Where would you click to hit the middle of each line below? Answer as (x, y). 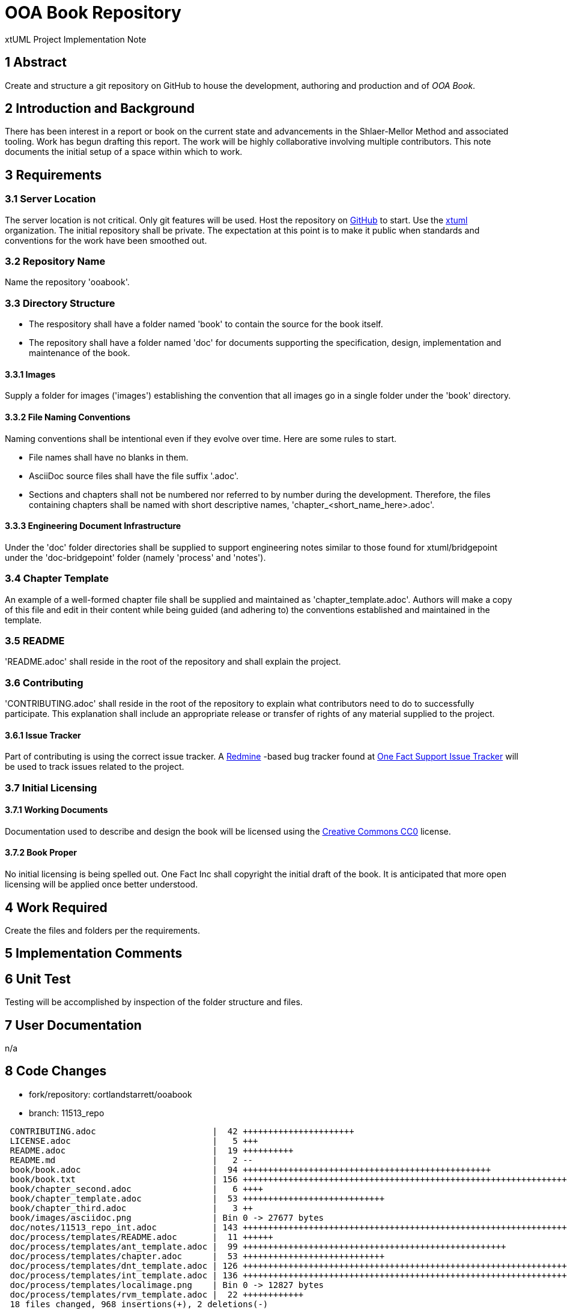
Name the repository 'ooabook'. (67, 282)
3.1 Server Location (50, 199)
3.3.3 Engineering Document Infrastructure (93, 526)
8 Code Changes (56, 1071)
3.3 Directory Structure (60, 303)
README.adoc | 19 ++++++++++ (152, 1150)
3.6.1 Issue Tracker (43, 735)
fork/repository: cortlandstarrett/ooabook (111, 1094)
